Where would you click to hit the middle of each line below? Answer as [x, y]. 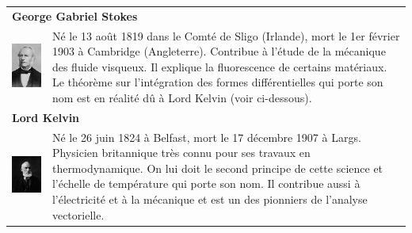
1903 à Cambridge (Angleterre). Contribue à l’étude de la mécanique [219, 51]
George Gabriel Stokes [75, 15]
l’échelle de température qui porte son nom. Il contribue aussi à [206, 183]
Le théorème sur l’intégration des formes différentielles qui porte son [217, 82]
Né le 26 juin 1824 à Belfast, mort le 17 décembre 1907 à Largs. [206, 137]
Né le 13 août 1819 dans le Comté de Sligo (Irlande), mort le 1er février [226, 35]
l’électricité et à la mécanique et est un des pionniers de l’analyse [210, 199]
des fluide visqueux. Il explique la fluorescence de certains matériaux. [219, 66]
